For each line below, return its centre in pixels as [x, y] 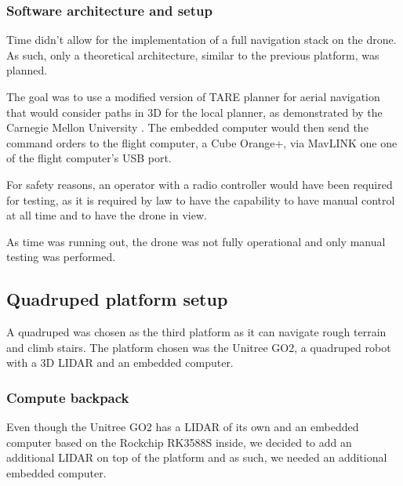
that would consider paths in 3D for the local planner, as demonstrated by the [194, 112]
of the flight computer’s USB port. [89, 158]
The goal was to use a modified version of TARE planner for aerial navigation [193, 96]
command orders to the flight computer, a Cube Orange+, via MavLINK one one [202, 142]
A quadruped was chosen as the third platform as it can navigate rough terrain [196, 332]
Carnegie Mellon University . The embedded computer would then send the [187, 127]
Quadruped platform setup [117, 299]
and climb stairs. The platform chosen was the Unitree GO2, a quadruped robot [199, 347]
